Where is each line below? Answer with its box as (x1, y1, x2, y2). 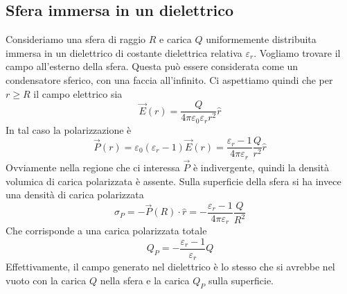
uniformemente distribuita (206, 32, 317, 46)
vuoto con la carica (6, 273, 87, 288)
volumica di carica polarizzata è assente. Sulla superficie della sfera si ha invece (6, 173, 341, 188)
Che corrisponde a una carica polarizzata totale (6, 223, 207, 238)
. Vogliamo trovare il (253, 45, 341, 60)
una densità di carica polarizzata (6, 187, 144, 202)
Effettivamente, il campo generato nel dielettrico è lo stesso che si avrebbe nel (6, 259, 335, 274)
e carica (159, 32, 192, 46)
